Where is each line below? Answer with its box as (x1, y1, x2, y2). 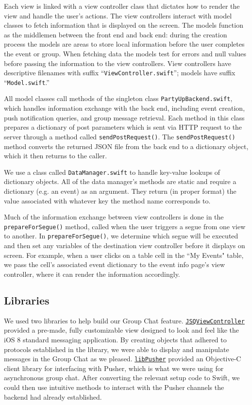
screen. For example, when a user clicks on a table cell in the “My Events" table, (4, 250, 244, 260)
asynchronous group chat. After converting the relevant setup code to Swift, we (4, 372, 240, 383)
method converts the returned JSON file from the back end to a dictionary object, (4, 141, 249, 151)
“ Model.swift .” (4, 77, 50, 87)
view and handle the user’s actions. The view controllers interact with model (4, 10, 232, 20)
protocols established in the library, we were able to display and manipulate (4, 344, 229, 354)
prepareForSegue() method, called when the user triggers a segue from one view (4, 221, 246, 231)
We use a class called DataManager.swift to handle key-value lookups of (4, 167, 220, 177)
